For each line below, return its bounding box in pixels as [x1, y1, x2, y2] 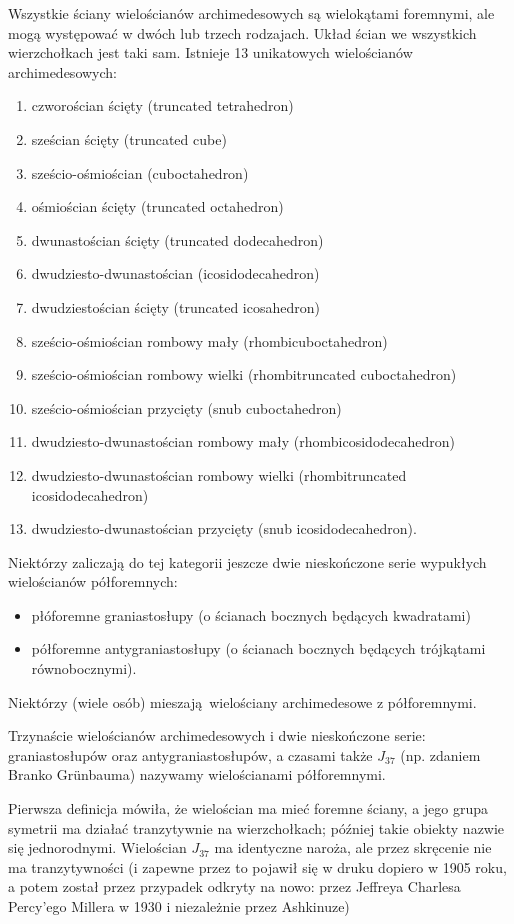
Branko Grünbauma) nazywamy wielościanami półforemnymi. [8, 764, 386, 785]
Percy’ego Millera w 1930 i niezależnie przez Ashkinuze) [8, 896, 350, 916]
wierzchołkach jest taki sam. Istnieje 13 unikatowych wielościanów [8, 42, 413, 63]
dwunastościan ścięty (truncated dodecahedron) [31, 229, 324, 250]
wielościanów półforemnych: [8, 571, 178, 592]
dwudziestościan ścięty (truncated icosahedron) [31, 296, 320, 317]
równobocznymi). [31, 658, 137, 679]
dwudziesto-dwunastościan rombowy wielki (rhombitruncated [31, 464, 407, 485]
